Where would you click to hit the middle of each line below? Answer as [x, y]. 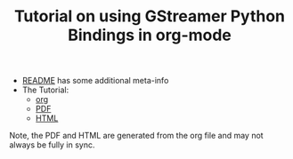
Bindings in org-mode [150, 35]
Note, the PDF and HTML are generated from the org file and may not [137, 136]
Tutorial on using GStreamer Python [150, 16]
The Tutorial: [45, 90]
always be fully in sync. [52, 145]
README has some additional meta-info [95, 81]
